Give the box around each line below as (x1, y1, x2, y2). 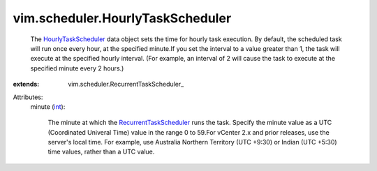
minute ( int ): (30, 102, 66, 111)
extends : (13, 80, 40, 89)
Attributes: (13, 93, 43, 101)
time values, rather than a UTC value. (47, 147, 155, 156)
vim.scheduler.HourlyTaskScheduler (13, 10, 232, 26)
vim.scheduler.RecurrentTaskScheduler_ (68, 80, 184, 89)
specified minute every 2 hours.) (30, 64, 124, 73)
